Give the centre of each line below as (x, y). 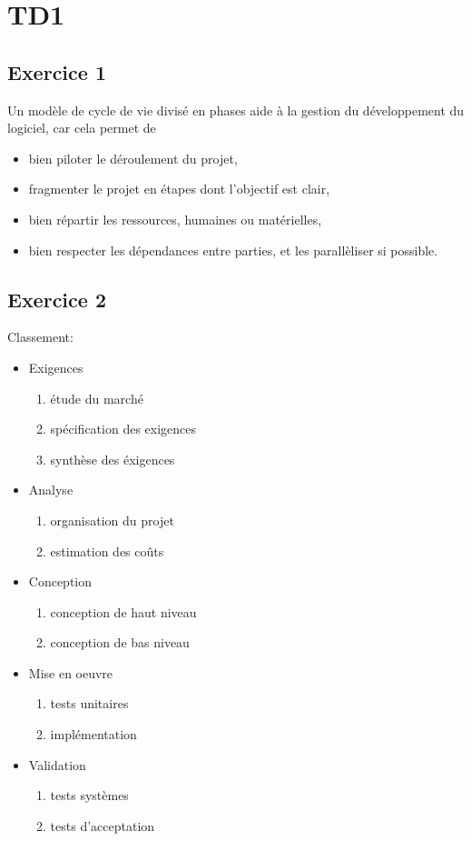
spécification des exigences (123, 429)
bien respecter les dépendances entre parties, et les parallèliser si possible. (233, 250)
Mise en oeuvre (71, 672)
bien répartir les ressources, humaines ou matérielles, (175, 219)
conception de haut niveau (123, 611)
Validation (57, 764)
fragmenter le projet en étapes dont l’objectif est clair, (179, 189)
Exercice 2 (57, 299)
